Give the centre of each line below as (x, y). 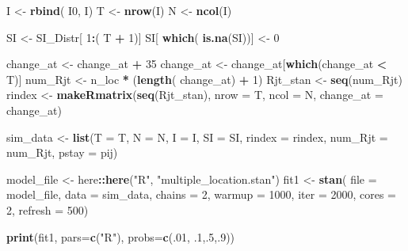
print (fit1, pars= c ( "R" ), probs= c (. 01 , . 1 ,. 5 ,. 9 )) (121, 236)
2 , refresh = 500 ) (48, 209)
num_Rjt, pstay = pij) (62, 152)
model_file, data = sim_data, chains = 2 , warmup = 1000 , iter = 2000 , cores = (202, 194)
